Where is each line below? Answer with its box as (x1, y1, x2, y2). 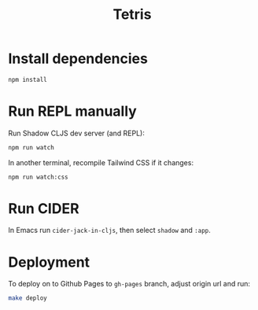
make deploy (8, 294, 47, 302)
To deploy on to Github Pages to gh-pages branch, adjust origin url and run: (8, 279, 250, 289)
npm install (8, 76, 47, 83)
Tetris (112, 6, 152, 24)
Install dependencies (8, 50, 148, 68)
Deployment (8, 253, 90, 271)
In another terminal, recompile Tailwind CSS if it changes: (8, 157, 194, 167)
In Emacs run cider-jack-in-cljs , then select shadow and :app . (8, 226, 211, 235)
